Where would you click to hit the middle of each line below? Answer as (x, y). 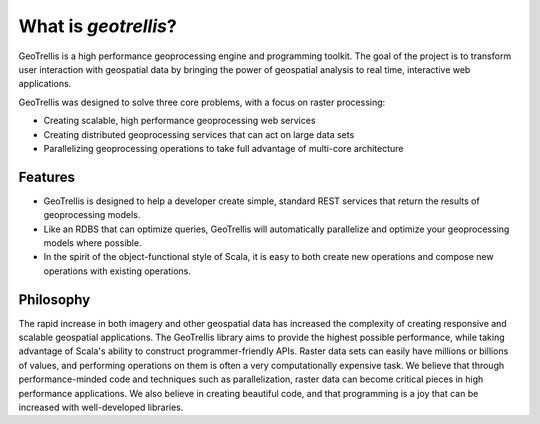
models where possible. (92, 242)
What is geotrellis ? (97, 26)
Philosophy (54, 299)
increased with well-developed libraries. (101, 407)
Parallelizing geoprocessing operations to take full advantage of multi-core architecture (223, 148)
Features (46, 176)
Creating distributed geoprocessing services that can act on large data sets (199, 134)
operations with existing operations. (117, 271)
